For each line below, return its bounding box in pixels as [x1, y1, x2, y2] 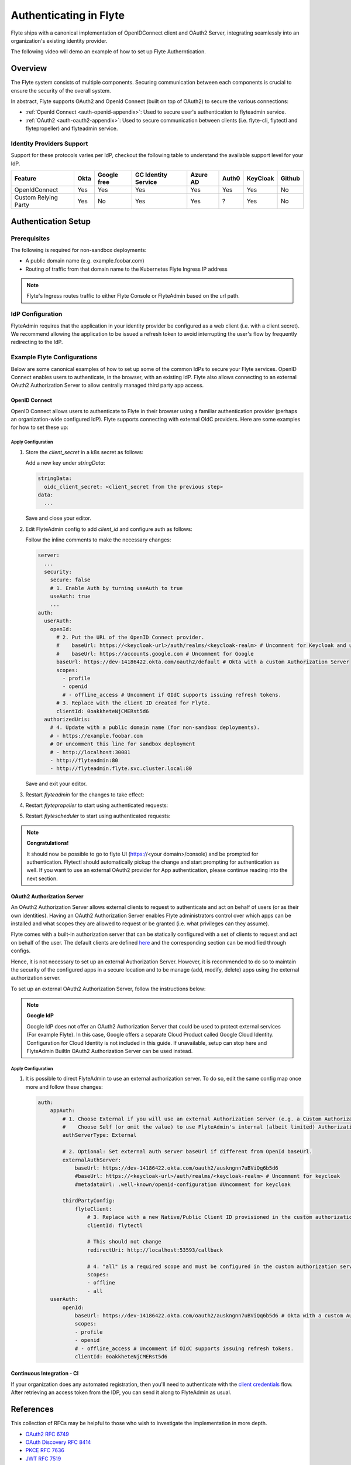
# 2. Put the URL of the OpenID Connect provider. [56, 634, 205, 641]
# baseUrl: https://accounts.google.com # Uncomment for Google [56, 650, 254, 657]
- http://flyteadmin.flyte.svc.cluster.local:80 [50, 765, 192, 772]
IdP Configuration [11, 310, 63, 318]
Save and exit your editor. [25, 780, 87, 788]
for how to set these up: [11, 424, 68, 431]
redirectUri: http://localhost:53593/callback [87, 1246, 223, 1253]
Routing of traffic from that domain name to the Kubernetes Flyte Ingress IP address [25, 265, 228, 272]
